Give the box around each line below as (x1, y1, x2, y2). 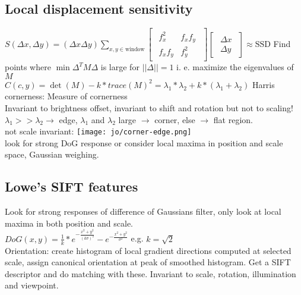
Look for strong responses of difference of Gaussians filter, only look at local (5, 205, 281, 218)
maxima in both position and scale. (5, 216, 134, 229)
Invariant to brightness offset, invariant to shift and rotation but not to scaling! (5, 101, 293, 114)
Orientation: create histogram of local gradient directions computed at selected (5, 244, 292, 256)
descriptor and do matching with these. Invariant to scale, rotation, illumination (5, 267, 296, 280)
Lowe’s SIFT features (5, 177, 138, 196)
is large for (100, 61, 140, 73)
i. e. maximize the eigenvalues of (176, 61, 294, 73)
